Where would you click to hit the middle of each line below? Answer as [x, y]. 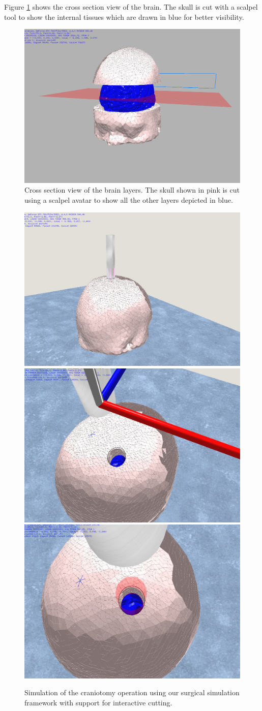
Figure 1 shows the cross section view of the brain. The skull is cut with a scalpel [131, 7]
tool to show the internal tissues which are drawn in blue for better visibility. [124, 17]
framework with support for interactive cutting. [98, 703]
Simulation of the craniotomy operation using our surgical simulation [132, 692]
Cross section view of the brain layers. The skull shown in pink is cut [132, 190]
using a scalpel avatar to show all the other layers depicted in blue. [129, 200]
